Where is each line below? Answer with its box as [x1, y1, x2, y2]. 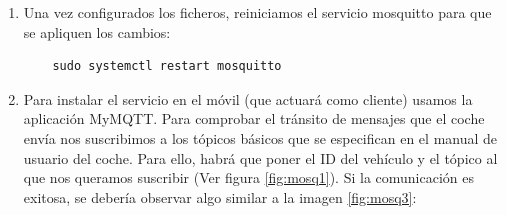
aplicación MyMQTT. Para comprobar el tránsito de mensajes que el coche [23, 108, 485, 129]
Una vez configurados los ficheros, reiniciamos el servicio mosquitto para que [23, 2, 492, 22]
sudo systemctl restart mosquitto [52, 59, 282, 74]
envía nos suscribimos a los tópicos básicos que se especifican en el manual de [23, 127, 498, 148]
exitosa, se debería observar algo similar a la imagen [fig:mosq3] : [23, 186, 417, 207]
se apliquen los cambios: [23, 21, 171, 42]
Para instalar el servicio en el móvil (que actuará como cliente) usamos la [23, 88, 473, 109]
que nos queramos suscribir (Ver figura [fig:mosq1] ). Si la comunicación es [23, 167, 475, 188]
